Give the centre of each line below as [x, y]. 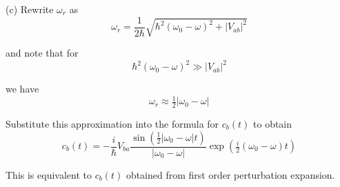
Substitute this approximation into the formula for [112, 123]
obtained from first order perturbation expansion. [230, 174]
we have [22, 89]
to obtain [273, 123]
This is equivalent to [49, 174]
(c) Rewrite [30, 9]
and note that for [42, 52]
